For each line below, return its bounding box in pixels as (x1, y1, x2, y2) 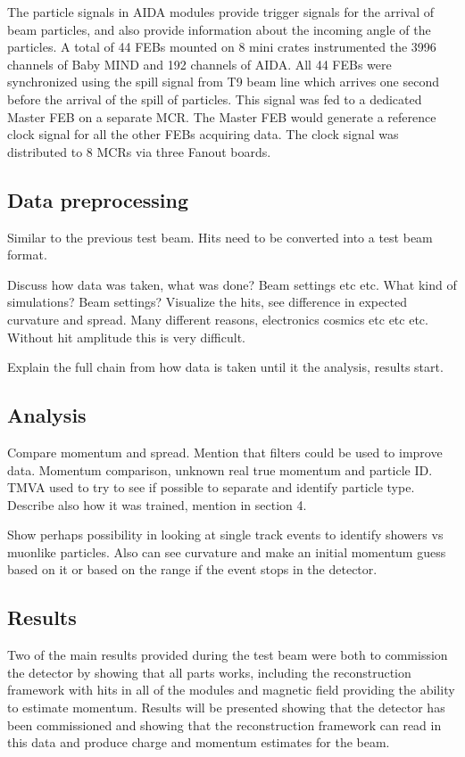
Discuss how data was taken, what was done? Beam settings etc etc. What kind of (7, 275, 457, 293)
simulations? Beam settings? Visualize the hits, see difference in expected (7, 292, 407, 311)
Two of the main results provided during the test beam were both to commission (7, 646, 448, 664)
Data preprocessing (7, 185, 189, 213)
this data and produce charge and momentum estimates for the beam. (7, 733, 390, 752)
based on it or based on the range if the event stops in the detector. (7, 560, 378, 579)
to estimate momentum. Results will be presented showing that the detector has (7, 698, 445, 717)
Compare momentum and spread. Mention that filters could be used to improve (7, 442, 443, 461)
